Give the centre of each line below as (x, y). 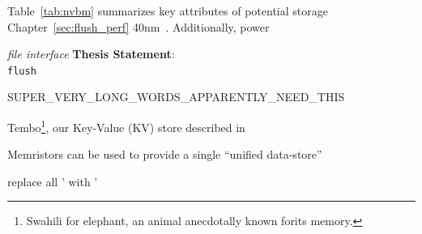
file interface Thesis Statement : (91, 54)
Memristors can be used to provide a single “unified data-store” (165, 154)
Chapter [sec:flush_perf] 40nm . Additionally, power (139, 26)
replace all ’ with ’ (53, 181)
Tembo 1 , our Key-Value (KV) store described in (126, 126)
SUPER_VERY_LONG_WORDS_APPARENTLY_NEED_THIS (176, 97)
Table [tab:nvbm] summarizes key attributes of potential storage (168, 11)
